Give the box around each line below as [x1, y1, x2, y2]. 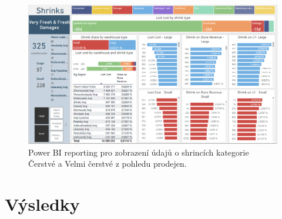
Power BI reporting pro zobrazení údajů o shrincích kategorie [28, 146, 249, 158]
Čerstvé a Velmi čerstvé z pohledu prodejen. [28, 157, 187, 170]
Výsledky [5, 192, 80, 216]
